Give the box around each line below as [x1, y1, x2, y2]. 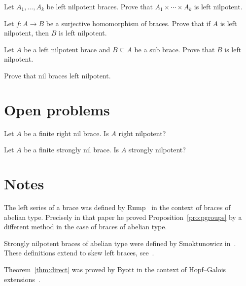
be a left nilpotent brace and [24, 44, 110, 54]
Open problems [4, 99, 110, 119]
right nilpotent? [118, 128, 166, 138]
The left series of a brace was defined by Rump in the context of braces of [4, 202, 231, 212]
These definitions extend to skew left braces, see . [4, 248, 154, 258]
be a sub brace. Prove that [134, 44, 215, 54]
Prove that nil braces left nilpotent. [4, 70, 111, 80]
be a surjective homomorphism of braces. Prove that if [46, 18, 211, 28]
